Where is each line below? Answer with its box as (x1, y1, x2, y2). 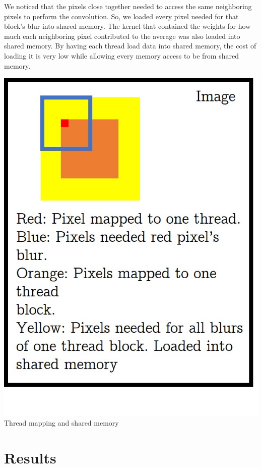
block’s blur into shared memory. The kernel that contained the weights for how (4, 21, 251, 31)
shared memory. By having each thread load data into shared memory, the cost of (4, 40, 256, 51)
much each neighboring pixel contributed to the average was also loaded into (4, 30, 240, 41)
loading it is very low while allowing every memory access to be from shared (4, 50, 239, 61)
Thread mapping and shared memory (4, 418, 119, 428)
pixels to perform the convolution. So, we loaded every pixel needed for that (4, 11, 239, 21)
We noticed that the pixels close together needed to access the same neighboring (4, 1, 252, 11)
